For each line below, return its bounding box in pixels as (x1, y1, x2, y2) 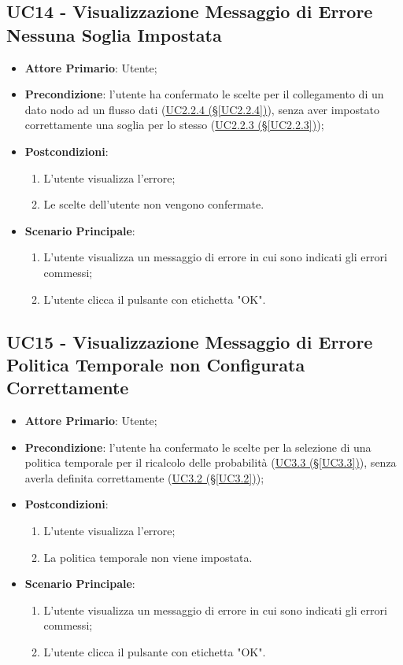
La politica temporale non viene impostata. (43, 549, 253, 565)
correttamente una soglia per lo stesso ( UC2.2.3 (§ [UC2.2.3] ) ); (24, 116, 324, 133)
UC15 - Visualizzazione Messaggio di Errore (6, 329, 373, 353)
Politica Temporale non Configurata (6, 352, 305, 376)
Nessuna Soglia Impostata (6, 22, 222, 46)
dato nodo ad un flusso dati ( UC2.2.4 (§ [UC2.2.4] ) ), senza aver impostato (24, 101, 379, 117)
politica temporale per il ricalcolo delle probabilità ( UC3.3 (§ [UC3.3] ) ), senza (24, 454, 397, 471)
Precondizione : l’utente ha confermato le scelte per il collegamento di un (24, 86, 384, 102)
